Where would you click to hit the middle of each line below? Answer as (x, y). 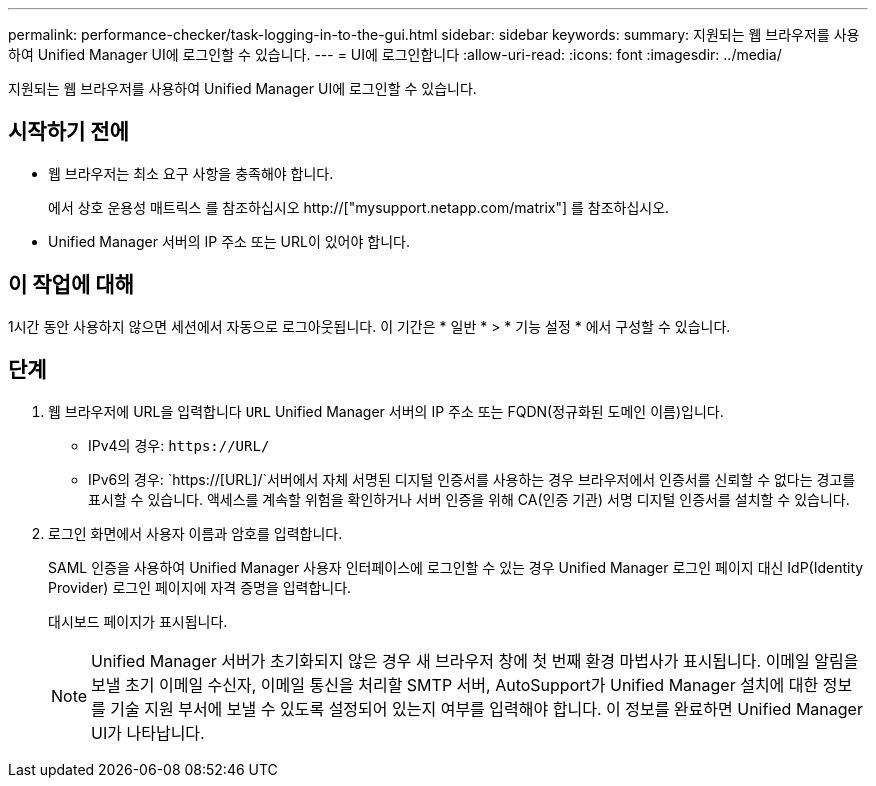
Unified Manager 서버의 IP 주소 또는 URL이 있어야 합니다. (229, 241)
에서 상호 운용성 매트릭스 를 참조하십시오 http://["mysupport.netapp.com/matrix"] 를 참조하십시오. (359, 207)
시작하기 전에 (68, 132)
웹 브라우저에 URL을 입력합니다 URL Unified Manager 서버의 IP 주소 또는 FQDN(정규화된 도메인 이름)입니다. (386, 411)
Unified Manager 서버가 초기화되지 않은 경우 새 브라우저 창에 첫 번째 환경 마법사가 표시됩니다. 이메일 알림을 (475, 660)
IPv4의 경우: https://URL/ (179, 445)
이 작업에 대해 (71, 285)
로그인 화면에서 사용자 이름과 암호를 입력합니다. (195, 533)
